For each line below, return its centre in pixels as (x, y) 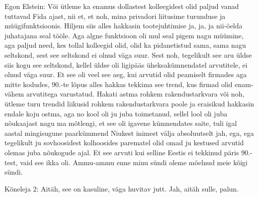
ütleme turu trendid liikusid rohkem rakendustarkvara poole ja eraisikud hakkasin (129, 103)
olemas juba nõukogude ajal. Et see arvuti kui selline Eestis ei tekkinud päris (122, 152)
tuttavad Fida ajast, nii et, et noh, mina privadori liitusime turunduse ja (115, 16)
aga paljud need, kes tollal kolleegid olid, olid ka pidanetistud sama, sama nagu (125, 45)
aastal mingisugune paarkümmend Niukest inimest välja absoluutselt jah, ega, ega (129, 133)
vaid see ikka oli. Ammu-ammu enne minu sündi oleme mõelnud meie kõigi (134, 162)
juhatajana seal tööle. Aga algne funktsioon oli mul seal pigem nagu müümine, (124, 35)
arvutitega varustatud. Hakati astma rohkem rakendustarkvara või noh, (135, 94)
